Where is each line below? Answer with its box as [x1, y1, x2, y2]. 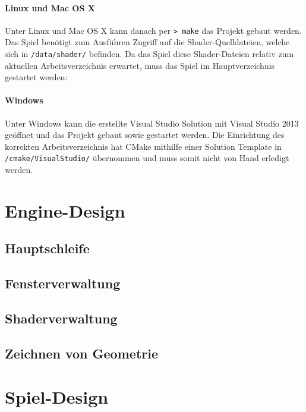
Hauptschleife [5, 239, 90, 257]
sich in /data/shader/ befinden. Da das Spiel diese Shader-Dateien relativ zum [5, 48, 294, 60]
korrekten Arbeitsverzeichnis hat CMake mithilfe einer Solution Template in [5, 140, 282, 152]
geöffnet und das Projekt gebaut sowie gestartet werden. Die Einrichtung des [5, 128, 285, 141]
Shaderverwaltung [5, 309, 118, 328]
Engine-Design [5, 198, 125, 222]
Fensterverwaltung [5, 274, 121, 293]
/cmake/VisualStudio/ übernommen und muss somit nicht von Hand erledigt [5, 152, 289, 164]
